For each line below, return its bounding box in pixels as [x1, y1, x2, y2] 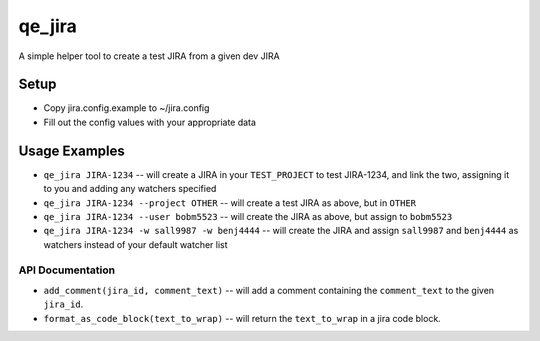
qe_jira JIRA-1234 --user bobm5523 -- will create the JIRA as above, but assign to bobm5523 [43, 210, 453, 222]
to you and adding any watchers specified [43, 183, 217, 195]
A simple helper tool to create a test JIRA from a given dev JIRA [18, 50, 280, 62]
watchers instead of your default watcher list [43, 238, 229, 250]
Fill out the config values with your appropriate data [43, 116, 257, 128]
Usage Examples [18, 142, 125, 159]
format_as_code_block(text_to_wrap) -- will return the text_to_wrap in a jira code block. [43, 312, 442, 324]
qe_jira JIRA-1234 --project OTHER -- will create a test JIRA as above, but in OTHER [43, 196, 417, 209]
